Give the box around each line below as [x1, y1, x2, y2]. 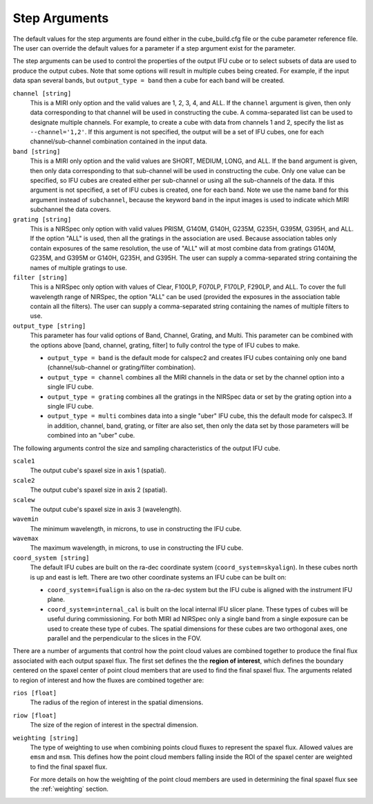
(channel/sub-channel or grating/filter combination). [47, 364, 196, 372]
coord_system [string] [12, 554, 90, 562]
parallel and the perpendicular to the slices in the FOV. [47, 634, 202, 642]
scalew [12, 496, 35, 503]
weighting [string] [12, 734, 79, 742]
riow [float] [12, 711, 57, 720]
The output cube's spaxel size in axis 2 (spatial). [30, 485, 168, 494]
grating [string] [12, 215, 72, 223]
